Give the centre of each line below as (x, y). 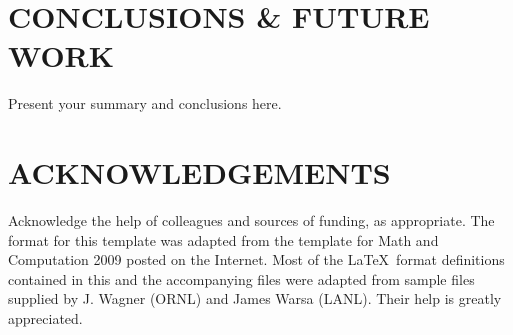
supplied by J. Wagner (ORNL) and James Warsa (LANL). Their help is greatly (255, 298)
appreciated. (45, 318)
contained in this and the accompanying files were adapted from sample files (241, 278)
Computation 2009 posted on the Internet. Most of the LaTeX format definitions (256, 259)
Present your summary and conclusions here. (145, 103)
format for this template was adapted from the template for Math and (223, 239)
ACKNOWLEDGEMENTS (199, 172)
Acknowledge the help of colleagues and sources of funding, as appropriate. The (251, 220)
